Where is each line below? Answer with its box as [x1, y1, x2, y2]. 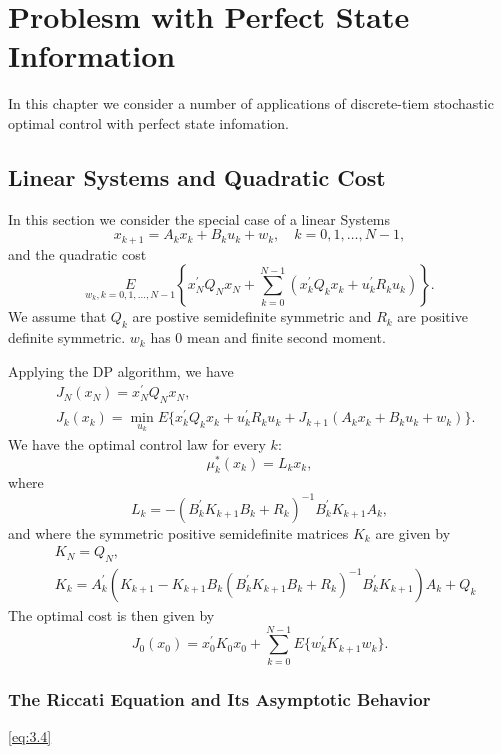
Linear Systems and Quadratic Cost [8, 161, 386, 192]
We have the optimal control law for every [8, 433, 266, 454]
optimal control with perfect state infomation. [8, 112, 289, 133]
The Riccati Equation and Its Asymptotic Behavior [8, 686, 431, 711]
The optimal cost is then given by [8, 604, 215, 625]
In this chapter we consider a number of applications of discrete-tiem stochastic [8, 93, 494, 114]
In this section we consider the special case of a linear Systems [8, 208, 391, 229]
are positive [397, 306, 468, 327]
